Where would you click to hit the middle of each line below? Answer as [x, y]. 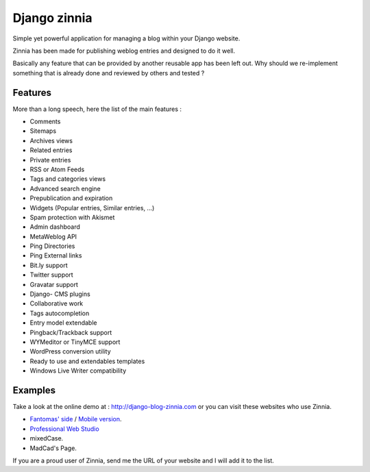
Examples [34, 390]
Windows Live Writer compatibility [78, 371]
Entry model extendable [63, 323]
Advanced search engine [65, 188]
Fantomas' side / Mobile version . [76, 419]
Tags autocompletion [60, 313]
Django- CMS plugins [60, 294]
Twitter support [51, 275]
